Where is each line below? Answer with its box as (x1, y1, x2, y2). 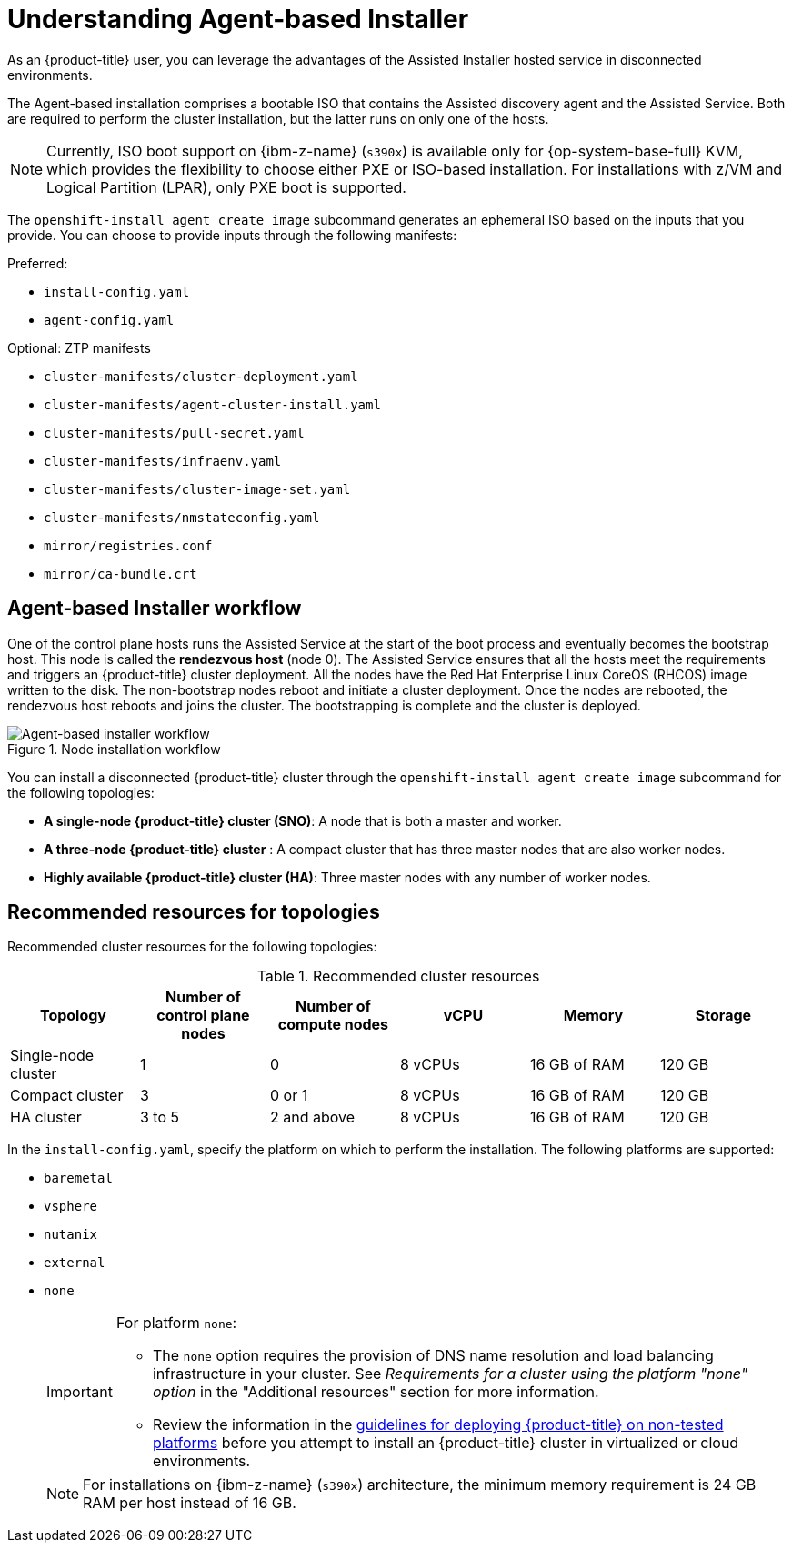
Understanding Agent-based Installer (7, 4, 469, 35)
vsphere (44, 1199, 98, 1214)
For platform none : (115, 1313, 237, 1333)
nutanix (44, 1227, 98, 1243)
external (44, 1255, 105, 1271)
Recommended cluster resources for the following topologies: (7, 939, 377, 955)
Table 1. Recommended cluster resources (256, 967, 540, 986)
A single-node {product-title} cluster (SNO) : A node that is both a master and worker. (44, 812, 562, 829)
